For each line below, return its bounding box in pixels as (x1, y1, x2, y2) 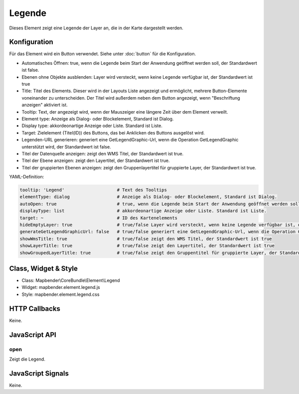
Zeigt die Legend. (9, 356, 46, 362)
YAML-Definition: (9, 174, 44, 180)
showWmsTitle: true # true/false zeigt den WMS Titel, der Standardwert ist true (19, 236, 272, 242)
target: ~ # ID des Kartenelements (19, 215, 178, 221)
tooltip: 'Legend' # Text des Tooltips (19, 187, 167, 193)
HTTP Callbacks (9, 304, 61, 313)
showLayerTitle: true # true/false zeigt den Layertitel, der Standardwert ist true (19, 243, 275, 249)
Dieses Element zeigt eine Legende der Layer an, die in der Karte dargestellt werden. (9, 25, 184, 31)
